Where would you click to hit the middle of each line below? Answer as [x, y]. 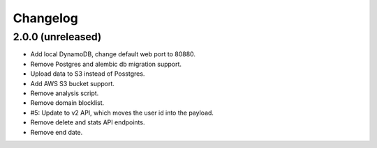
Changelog [45, 18]
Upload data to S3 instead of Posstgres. [88, 74]
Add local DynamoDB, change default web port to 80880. [113, 54]
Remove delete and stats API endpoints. [88, 122]
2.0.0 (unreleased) [57, 37]
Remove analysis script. [65, 93]
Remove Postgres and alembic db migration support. [106, 64]
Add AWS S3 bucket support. [73, 83]
